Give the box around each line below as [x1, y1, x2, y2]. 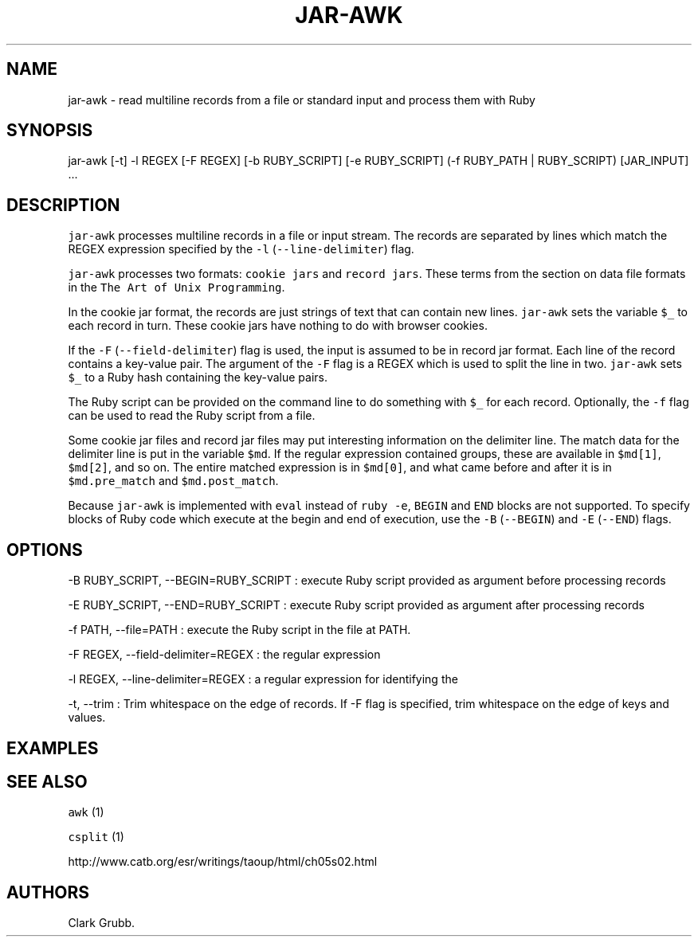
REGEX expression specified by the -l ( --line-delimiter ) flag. [68, 242, 414, 256]
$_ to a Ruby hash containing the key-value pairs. [68, 370, 327, 385]
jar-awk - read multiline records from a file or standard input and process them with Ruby [68, 92, 535, 107]
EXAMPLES [6, 738, 99, 758]
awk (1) [68, 805, 104, 820]
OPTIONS [6, 539, 83, 560]
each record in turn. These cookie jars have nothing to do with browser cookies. [68, 319, 488, 333]
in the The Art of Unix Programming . [68, 280, 285, 295]
